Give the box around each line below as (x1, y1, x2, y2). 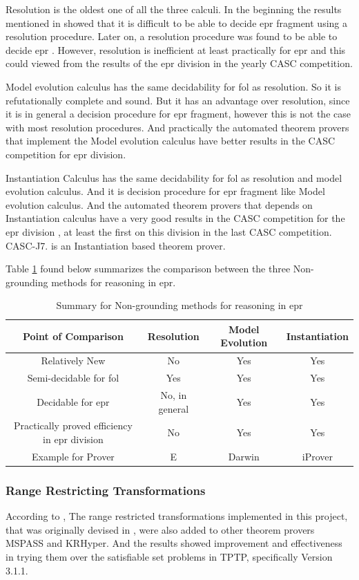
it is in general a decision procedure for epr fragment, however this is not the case (6, 106, 351, 121)
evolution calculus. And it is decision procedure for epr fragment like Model (6, 184, 325, 198)
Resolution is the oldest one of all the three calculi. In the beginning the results (6, 2, 342, 16)
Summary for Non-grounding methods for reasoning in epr (56, 298, 303, 312)
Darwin (228, 449, 260, 463)
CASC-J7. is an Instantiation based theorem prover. (6, 238, 226, 252)
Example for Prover (31, 449, 115, 463)
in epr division (43, 432, 104, 447)
